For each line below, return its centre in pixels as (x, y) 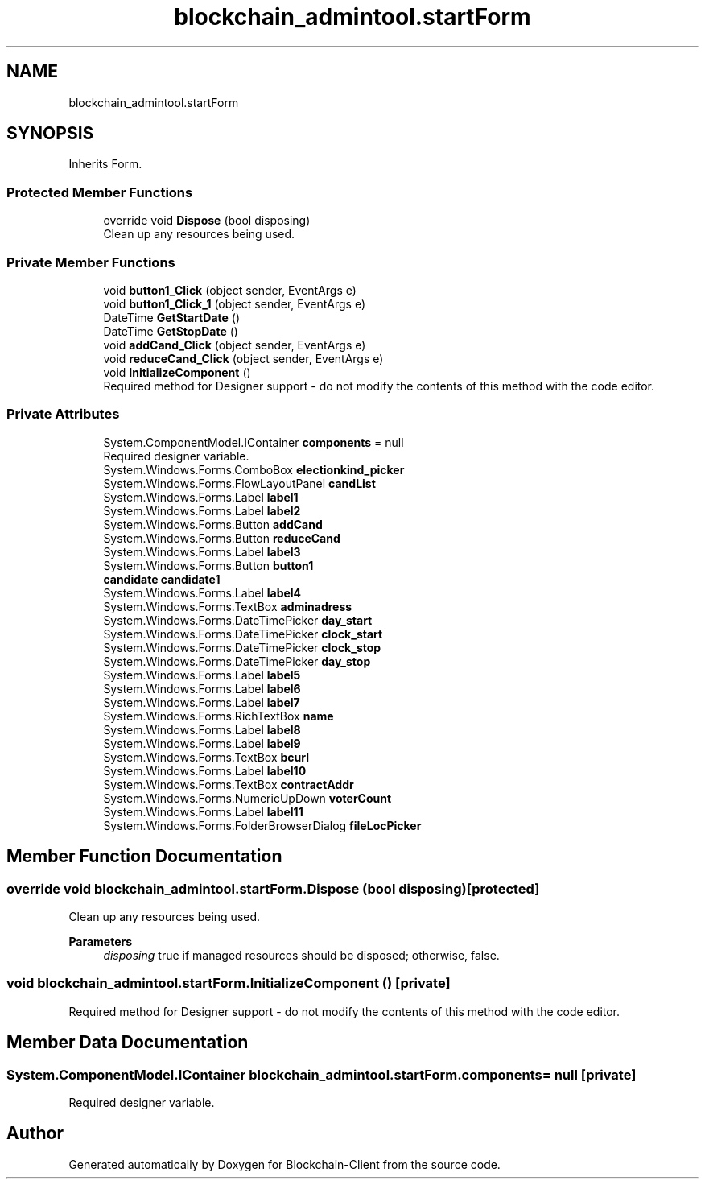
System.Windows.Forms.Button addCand (213, 524)
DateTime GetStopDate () (171, 331)
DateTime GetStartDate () (171, 317)
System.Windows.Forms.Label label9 (202, 743)
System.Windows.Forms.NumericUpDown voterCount (247, 798)
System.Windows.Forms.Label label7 (202, 702)
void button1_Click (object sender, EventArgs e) (230, 290)
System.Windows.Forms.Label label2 (202, 510)
